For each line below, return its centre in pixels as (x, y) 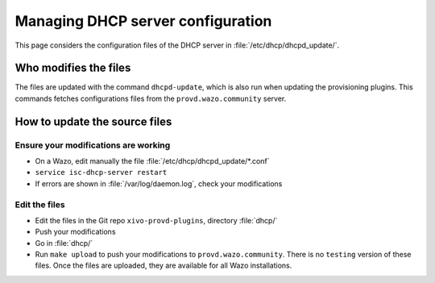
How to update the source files (93, 121)
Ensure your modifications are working (93, 145)
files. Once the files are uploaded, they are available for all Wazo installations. (164, 265)
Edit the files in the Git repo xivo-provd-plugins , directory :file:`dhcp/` (156, 220)
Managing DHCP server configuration (143, 21)
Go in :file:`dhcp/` (64, 243)
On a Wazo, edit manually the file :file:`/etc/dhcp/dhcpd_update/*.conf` (152, 161)
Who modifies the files (73, 68)
